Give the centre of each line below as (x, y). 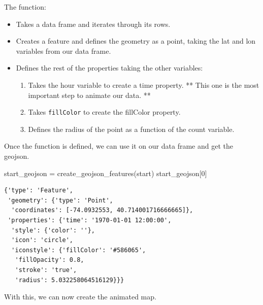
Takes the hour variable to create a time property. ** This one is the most (144, 84)
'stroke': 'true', (46, 270)
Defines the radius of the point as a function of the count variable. (131, 129)
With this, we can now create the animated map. (80, 297)
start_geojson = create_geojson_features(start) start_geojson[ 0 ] (106, 173)
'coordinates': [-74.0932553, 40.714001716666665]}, (102, 210)
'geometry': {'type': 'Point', (60, 200)
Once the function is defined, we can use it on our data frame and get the (119, 146)
